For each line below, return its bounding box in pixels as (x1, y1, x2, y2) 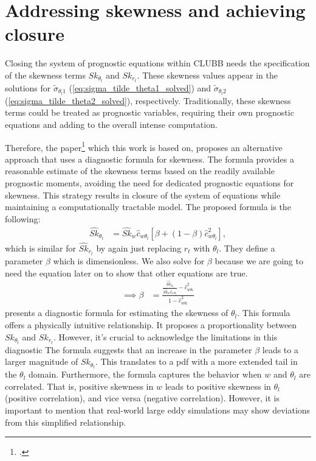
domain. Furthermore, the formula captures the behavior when (29, 368, 262, 381)
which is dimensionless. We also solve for (53, 255, 205, 267)
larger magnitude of (5, 355, 78, 368)
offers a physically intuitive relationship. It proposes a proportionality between (5, 318, 297, 331)
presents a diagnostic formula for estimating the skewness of (5, 306, 228, 319)
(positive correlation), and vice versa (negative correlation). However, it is (5, 392, 280, 404)
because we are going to (215, 255, 303, 267)
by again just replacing (96, 241, 182, 254)
